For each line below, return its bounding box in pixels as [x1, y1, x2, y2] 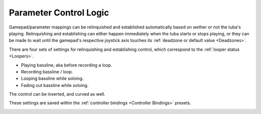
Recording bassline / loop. [21, 69, 73, 74]
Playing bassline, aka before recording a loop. [21, 62, 112, 68]
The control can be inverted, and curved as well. [9, 91, 106, 97]
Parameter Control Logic [9, 7, 109, 18]
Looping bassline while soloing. [21, 75, 84, 82]
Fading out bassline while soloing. [21, 82, 89, 88]
